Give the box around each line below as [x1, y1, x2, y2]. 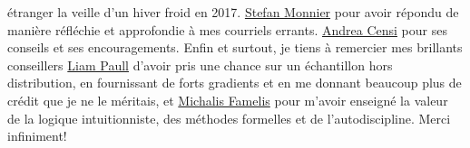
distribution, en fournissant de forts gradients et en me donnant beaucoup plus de [7, 73, 462, 92]
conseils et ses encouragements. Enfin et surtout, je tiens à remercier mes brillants [7, 38, 463, 57]
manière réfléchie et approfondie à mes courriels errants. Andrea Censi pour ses [7, 20, 447, 39]
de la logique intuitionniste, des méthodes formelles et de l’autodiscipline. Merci [7, 108, 451, 127]
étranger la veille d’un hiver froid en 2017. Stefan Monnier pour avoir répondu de [7, 3, 459, 21]
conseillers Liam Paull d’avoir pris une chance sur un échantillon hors [7, 55, 393, 74]
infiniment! [7, 126, 67, 145]
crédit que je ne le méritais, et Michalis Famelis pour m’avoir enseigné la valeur [7, 90, 448, 109]
